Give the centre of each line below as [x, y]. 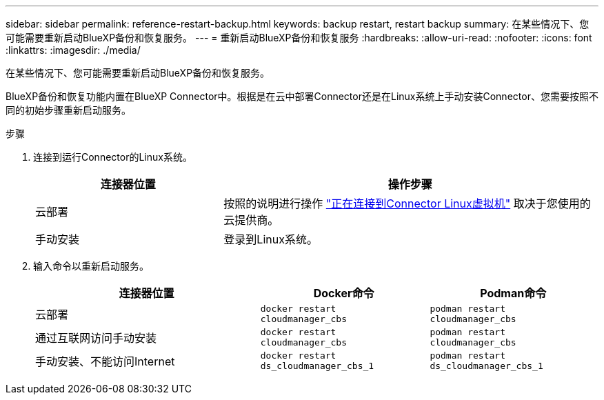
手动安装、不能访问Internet [105, 361]
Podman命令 [513, 293]
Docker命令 [344, 293]
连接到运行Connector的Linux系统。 [113, 157]
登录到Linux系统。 [271, 239]
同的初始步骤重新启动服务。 [68, 110]
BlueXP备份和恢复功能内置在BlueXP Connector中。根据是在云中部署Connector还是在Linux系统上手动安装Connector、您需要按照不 [302, 96]
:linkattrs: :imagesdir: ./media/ [73, 50]
